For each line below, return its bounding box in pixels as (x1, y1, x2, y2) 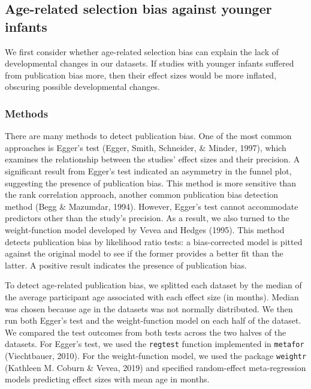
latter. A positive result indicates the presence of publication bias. (5, 258, 247, 271)
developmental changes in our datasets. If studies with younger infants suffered (5, 57, 294, 70)
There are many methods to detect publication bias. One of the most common (5, 129, 292, 142)
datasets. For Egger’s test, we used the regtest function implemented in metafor (5, 337, 304, 350)
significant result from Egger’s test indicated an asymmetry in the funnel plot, (5, 164, 292, 177)
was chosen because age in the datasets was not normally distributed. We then (5, 302, 293, 315)
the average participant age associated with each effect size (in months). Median (5, 290, 299, 303)
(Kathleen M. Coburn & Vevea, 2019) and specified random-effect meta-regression (5, 361, 306, 373)
